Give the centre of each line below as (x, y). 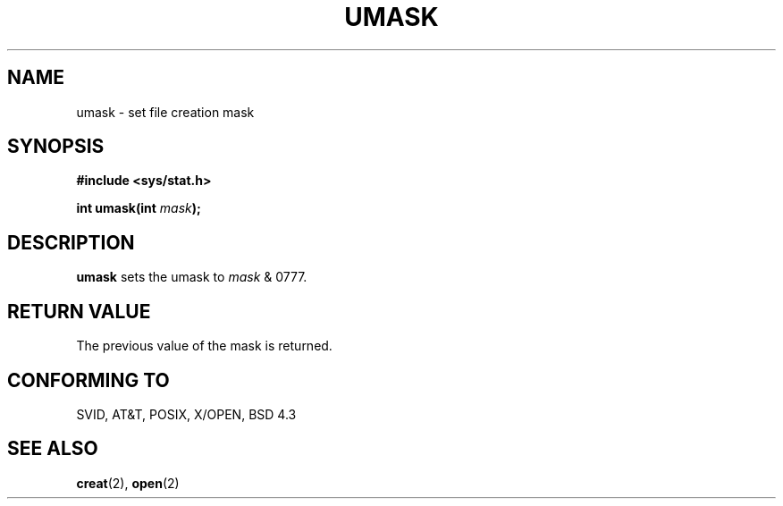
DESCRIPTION (71, 242)
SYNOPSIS (56, 147)
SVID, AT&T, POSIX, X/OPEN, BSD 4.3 (186, 414)
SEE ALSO (53, 449)
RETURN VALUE (79, 311)
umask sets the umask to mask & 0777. (192, 277)
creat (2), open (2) (128, 483)
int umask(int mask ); (139, 208)
